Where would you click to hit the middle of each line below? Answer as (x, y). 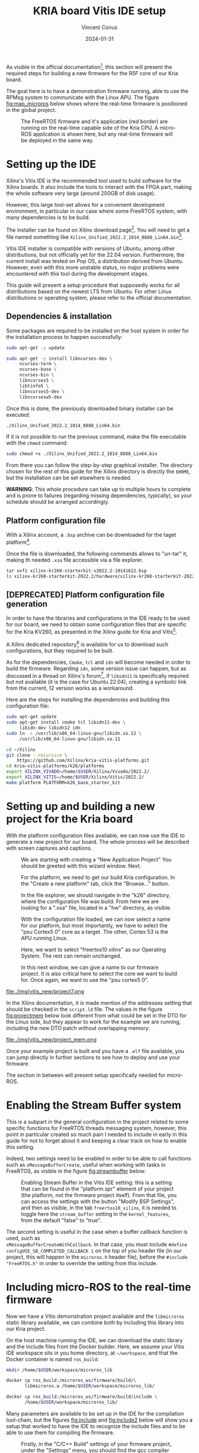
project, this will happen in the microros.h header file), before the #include (97, 1257)
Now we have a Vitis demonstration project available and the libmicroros (95, 1316)
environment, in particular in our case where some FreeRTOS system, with (97, 211)
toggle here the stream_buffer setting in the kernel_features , (95, 1214)
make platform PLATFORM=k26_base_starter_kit (63, 782)
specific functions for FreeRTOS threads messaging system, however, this (97, 1128)
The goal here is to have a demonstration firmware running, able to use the (97, 91)
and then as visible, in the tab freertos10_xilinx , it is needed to (99, 1208)
